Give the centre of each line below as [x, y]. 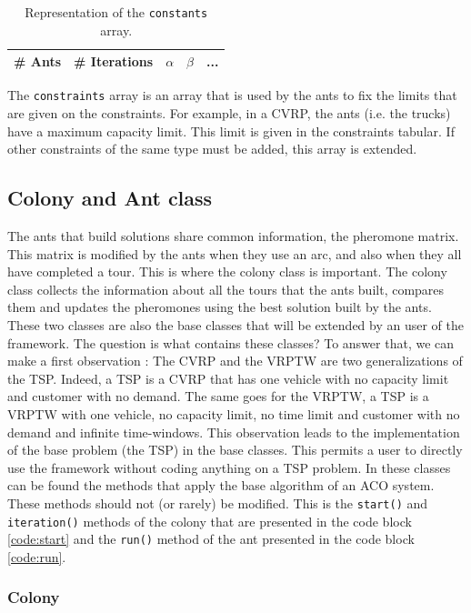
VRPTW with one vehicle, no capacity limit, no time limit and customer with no [234, 413]
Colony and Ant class [110, 198]
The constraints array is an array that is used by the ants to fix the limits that [232, 95]
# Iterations [114, 61]
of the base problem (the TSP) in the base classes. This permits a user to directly [235, 450]
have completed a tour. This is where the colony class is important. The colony [227, 271]
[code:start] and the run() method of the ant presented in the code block [211, 539]
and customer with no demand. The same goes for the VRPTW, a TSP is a [218, 396]
